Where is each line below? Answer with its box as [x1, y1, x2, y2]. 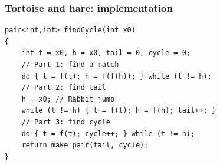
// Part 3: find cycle [21, 117, 110, 126]
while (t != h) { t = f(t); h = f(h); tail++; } [21, 106, 216, 115]
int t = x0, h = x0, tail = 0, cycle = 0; [21, 49, 191, 58]
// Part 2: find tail [21, 83, 106, 92]
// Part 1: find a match [21, 60, 119, 69]
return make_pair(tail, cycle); [21, 141, 149, 150]
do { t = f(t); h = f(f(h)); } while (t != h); [21, 72, 212, 80]
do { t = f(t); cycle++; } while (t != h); [21, 129, 195, 138]
